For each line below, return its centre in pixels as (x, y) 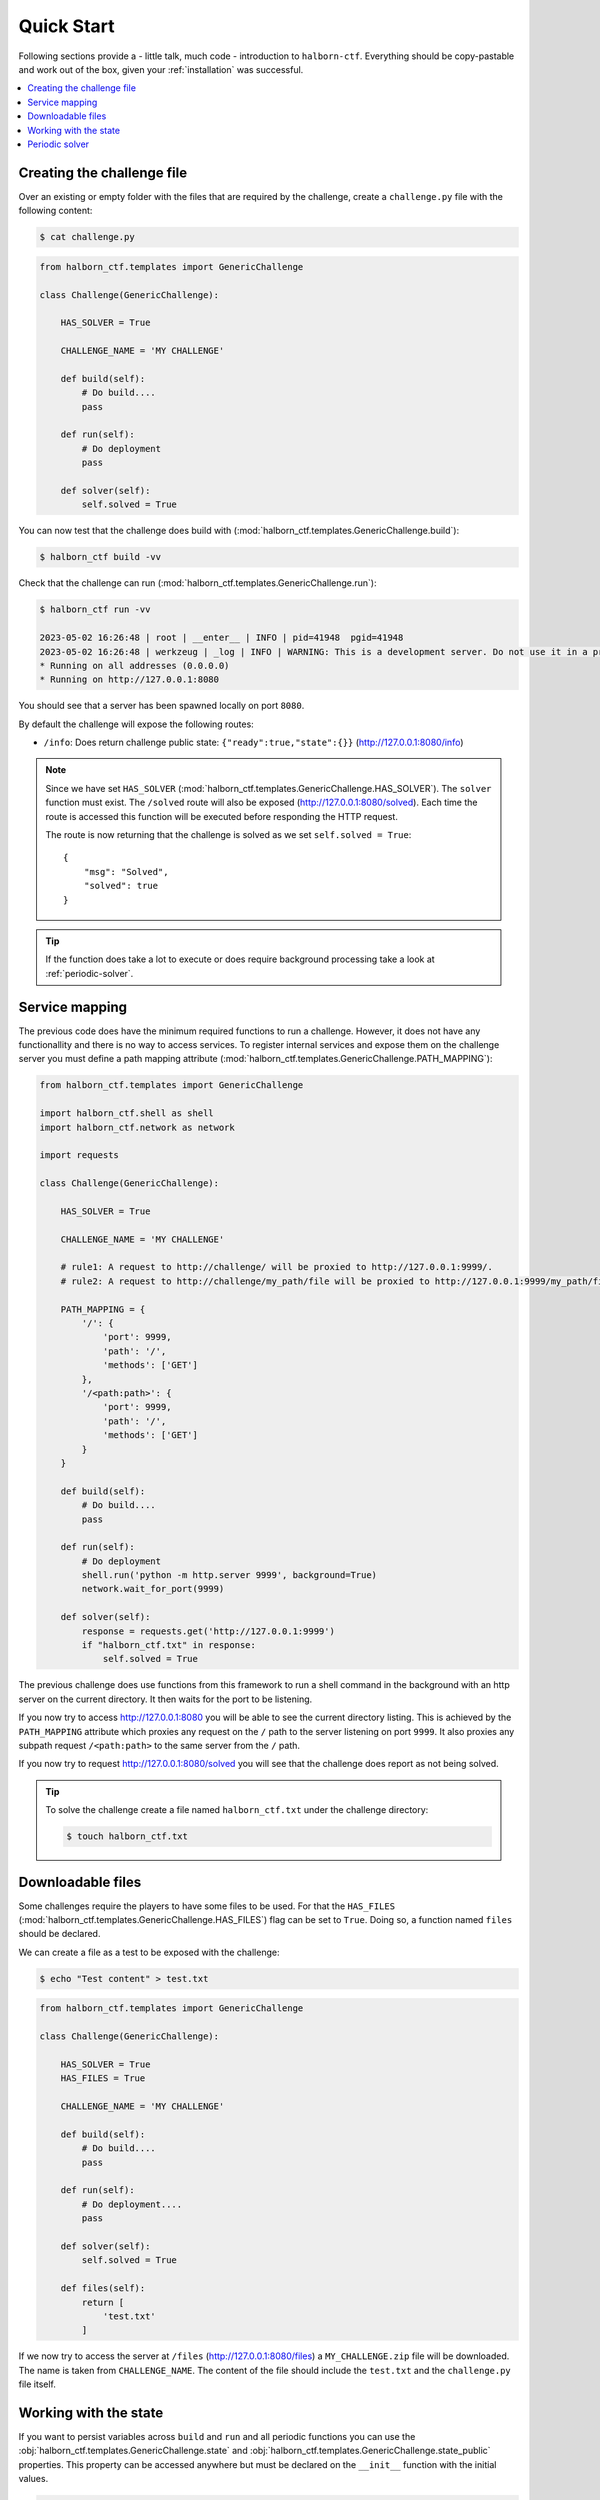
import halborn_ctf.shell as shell (126, 1113)
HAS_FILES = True (103, 2078)
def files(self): (103, 2288)
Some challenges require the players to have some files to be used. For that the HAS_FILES (206, 1906)
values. (33, 2479)
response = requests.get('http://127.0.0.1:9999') (208, 1631)
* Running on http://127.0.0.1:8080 (129, 679)
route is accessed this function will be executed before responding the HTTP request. (222, 816)
